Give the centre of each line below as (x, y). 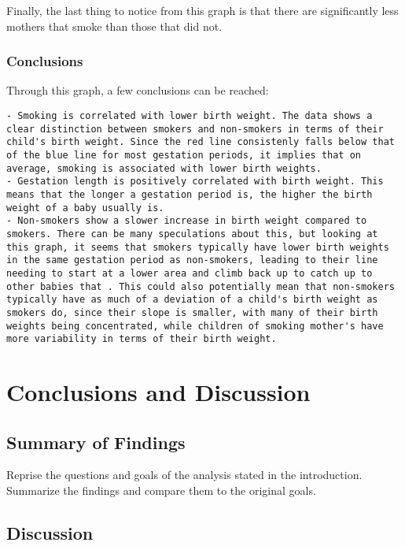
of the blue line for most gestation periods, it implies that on (184, 155)
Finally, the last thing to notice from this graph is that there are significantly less (202, 10)
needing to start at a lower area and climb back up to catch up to (190, 273)
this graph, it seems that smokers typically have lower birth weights (198, 247)
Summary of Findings (96, 442)
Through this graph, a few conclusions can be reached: (138, 90)
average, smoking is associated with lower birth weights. (164, 168)
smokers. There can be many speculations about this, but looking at (192, 234)
